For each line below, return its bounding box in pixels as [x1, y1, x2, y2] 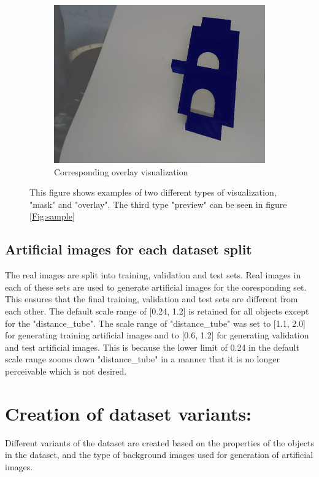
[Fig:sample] [29, 210, 75, 223]
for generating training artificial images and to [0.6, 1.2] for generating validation [5, 329, 309, 342]
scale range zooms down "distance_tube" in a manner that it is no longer [5, 353, 280, 365]
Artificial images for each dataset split [5, 240, 252, 259]
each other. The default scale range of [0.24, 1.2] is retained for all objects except [5, 304, 309, 317]
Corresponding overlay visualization [54, 165, 188, 178]
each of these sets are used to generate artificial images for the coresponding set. [5, 280, 307, 293]
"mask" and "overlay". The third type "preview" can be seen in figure [29, 197, 287, 210]
